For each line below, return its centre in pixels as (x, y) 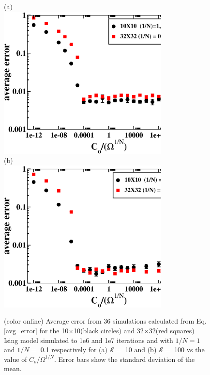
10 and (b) (141, 350)
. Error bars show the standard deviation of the (124, 359)
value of (15, 359)
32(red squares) (172, 330)
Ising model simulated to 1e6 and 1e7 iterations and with (89, 340)
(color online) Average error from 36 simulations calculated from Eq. (105, 321)
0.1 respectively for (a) (74, 350)
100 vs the (189, 350)
